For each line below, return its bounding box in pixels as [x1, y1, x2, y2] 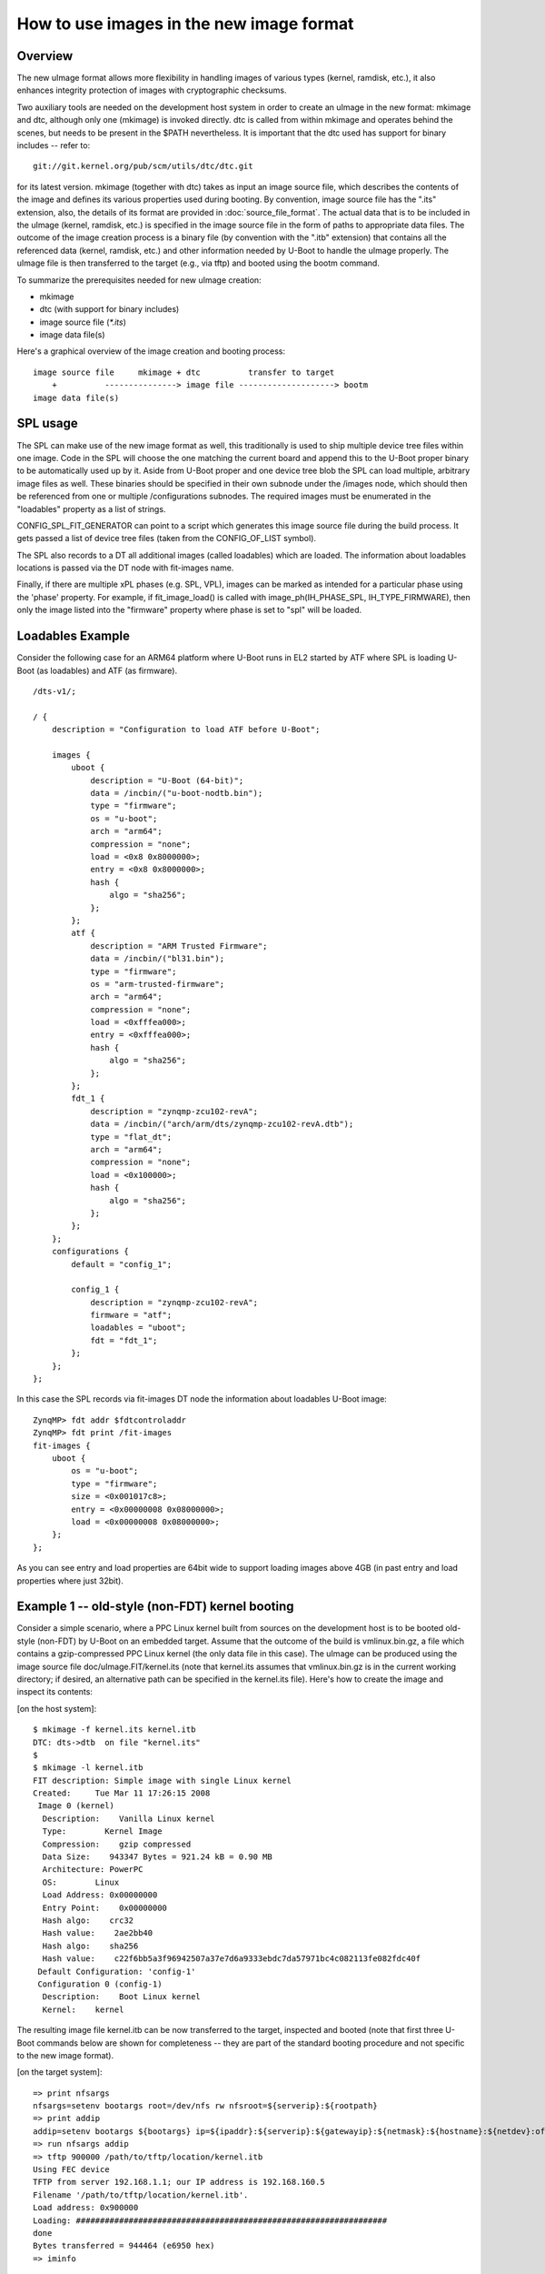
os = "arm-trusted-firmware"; [90, 979, 225, 989]
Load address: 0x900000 [33, 2202, 139, 2213]
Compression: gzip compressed [42, 1838, 192, 1849]
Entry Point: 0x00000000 [42, 1902, 168, 1913]
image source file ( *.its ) [39, 317, 127, 327]
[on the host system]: [16, 1703, 97, 1714]
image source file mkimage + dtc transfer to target [33, 367, 335, 377]
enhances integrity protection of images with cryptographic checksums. [16, 85, 287, 96]
